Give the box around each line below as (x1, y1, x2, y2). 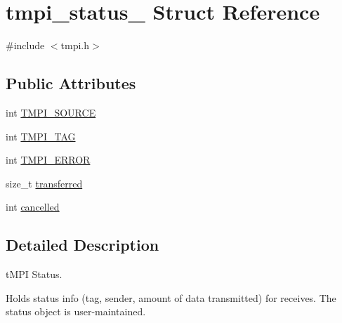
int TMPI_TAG (6, 128, 76, 143)
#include (6, 38, 45, 53)
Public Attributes (6, 72, 136, 94)
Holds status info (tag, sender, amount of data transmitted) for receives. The (6, 290, 336, 305)
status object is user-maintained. (6, 304, 146, 319)
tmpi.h (60, 38, 90, 53)
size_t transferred (6, 176, 83, 190)
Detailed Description (6, 234, 159, 256)
